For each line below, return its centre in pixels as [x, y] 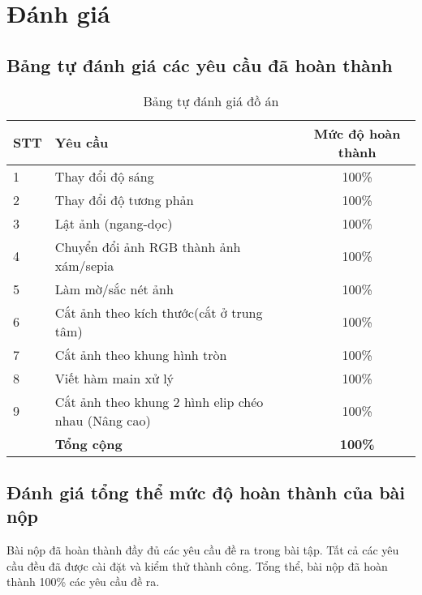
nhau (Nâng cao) [103, 420]
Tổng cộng [88, 443]
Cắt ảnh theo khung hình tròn [141, 354]
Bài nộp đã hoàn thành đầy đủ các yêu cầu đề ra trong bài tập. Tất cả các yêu [203, 550]
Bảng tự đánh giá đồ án [211, 101]
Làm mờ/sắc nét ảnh [114, 289]
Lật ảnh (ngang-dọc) [114, 223]
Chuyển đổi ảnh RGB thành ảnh [148, 246]
